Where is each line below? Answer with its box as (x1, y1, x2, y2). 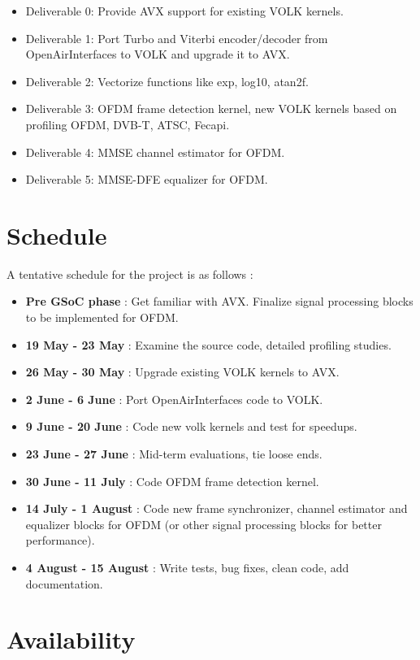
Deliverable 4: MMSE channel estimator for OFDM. (25, 143, 285, 160)
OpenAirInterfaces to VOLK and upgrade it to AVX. (25, 46, 290, 63)
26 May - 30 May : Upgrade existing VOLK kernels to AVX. (25, 363, 340, 380)
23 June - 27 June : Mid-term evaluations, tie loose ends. (25, 445, 323, 462)
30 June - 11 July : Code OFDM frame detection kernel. (25, 472, 319, 489)
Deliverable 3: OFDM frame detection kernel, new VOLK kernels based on (25, 100, 397, 117)
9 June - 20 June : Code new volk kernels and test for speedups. (25, 418, 357, 435)
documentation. (25, 575, 103, 592)
